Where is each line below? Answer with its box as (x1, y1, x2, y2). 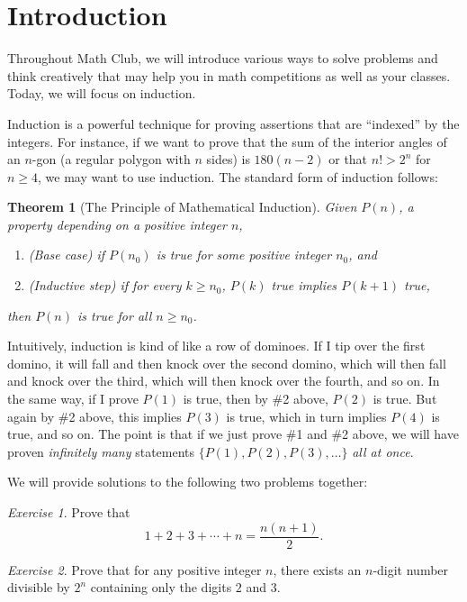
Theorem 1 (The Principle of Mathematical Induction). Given (7, 197, 357, 216)
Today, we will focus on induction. (7, 84, 196, 103)
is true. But (373, 389, 437, 408)
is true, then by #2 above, (183, 389, 328, 408)
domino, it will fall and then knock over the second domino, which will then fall (7, 353, 446, 372)
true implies (271, 276, 337, 295)
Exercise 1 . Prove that (7, 503, 130, 521)
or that (328, 150, 368, 169)
